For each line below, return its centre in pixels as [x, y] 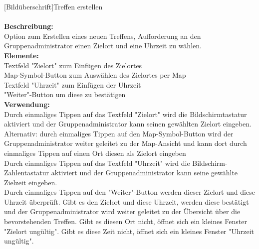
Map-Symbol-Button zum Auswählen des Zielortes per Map [95, 75]
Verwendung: [27, 104]
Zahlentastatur [26, 173]
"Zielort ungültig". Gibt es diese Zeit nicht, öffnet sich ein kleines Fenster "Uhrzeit [129, 231]
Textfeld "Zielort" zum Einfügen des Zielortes [73, 65]
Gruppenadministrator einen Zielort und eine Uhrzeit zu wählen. [103, 46]
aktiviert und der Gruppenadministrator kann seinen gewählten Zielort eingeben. [128, 124]
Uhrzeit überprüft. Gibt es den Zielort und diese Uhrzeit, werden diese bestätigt [127, 201]
